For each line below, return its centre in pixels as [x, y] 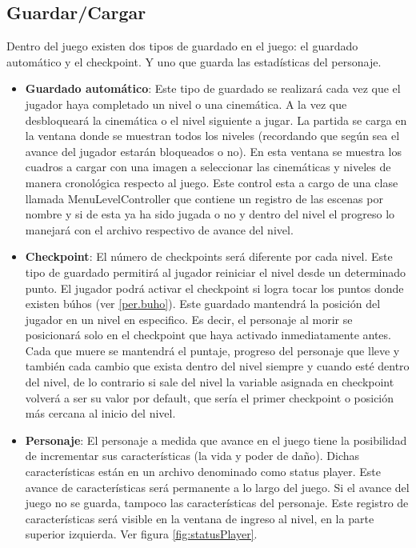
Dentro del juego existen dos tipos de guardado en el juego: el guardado [182, 46]
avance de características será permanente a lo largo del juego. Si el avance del [217, 487]
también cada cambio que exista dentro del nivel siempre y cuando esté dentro [217, 366]
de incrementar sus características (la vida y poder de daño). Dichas [192, 456]
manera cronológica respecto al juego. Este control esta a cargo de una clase [212, 182]
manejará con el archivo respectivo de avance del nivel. [159, 229]
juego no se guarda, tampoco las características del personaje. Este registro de [217, 503]
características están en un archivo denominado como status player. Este [203, 472]
